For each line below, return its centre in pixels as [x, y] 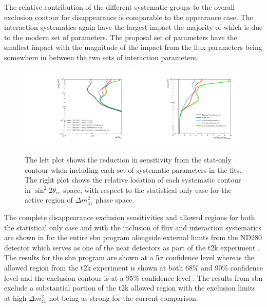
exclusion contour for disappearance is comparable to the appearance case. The [129, 17]
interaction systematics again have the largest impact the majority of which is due [133, 27]
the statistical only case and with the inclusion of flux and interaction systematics [133, 227]
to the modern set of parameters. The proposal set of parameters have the [121, 37]
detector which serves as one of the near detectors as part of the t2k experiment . [132, 247]
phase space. [115, 200]
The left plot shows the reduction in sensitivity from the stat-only [128, 159]
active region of [49, 200]
